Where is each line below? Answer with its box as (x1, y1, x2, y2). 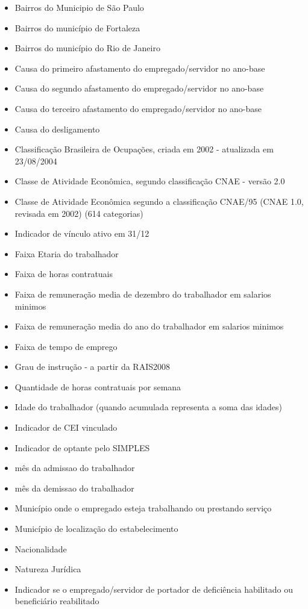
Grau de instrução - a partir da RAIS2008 (14, 360, 171, 373)
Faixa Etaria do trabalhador (14, 247, 119, 260)
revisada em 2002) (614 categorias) (14, 207, 143, 219)
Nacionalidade (14, 542, 67, 555)
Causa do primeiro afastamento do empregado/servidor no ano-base (14, 61, 265, 74)
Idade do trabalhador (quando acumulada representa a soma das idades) (14, 401, 282, 413)
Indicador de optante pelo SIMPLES (14, 441, 150, 454)
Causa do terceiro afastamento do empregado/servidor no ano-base (14, 102, 262, 114)
